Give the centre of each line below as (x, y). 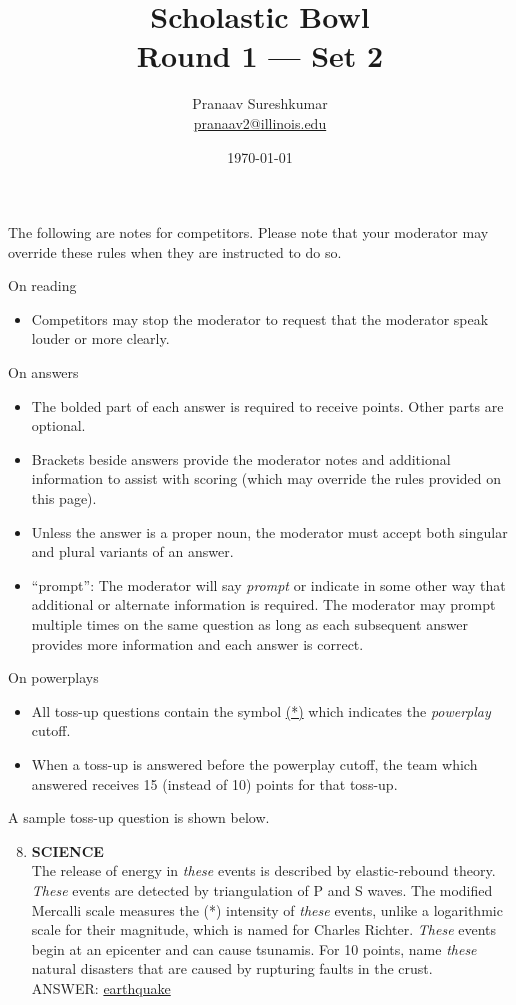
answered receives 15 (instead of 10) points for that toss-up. (214, 783)
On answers (43, 372)
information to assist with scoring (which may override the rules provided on (266, 478)
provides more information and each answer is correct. (197, 643)
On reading (42, 285)
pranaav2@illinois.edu (260, 122)
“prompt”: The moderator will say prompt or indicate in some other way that (268, 584)
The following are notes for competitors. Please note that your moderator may (248, 232)
